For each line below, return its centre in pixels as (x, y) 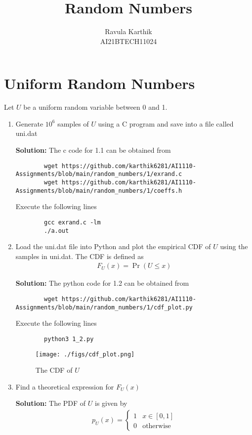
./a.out (57, 231)
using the (234, 246)
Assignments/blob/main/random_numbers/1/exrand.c (99, 174)
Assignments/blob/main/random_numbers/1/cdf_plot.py (104, 307)
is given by (111, 403)
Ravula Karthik (128, 31)
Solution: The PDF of (51, 403)
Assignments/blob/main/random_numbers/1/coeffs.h (99, 191)
